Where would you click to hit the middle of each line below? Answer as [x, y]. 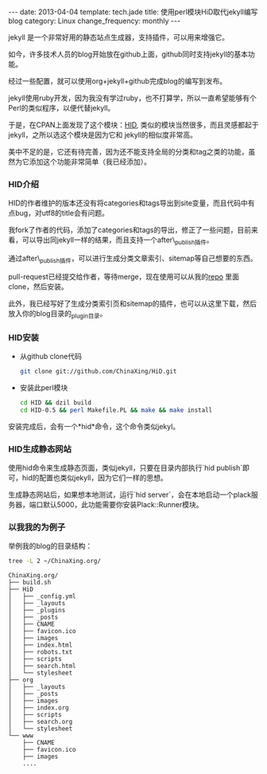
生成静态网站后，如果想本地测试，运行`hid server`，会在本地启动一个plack [130, 494]
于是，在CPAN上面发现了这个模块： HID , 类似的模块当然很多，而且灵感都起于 [133, 125]
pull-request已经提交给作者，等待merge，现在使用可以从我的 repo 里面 [124, 276]
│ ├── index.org [39, 708]
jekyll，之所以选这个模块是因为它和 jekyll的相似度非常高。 [103, 135]
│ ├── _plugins [37, 611]
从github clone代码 [50, 356]
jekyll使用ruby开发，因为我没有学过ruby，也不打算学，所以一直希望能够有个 [132, 98]
